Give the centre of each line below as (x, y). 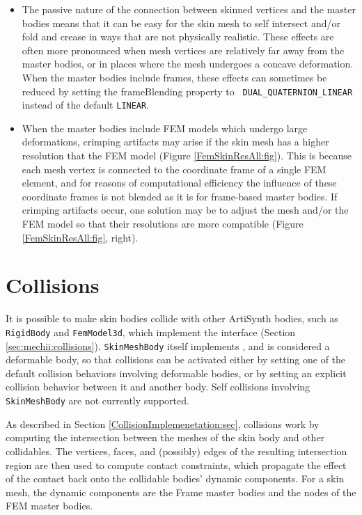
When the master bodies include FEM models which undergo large (165, 128)
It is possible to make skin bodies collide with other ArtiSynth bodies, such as (172, 318)
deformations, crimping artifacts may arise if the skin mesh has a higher (175, 142)
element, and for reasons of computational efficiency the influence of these (179, 183)
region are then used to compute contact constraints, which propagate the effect (176, 465)
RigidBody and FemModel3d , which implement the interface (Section (151, 332)
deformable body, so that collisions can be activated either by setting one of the (176, 359)
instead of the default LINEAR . (86, 105)
